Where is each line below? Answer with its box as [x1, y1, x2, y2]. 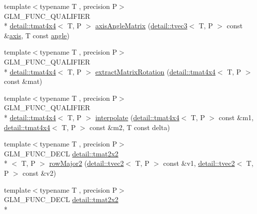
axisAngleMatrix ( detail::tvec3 [95, 20, 188, 31]
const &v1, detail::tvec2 [163, 158, 235, 168]
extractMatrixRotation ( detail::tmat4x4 [95, 66, 216, 76]
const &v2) [22, 167, 56, 178]
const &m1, [218, 112, 254, 122]
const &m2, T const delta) [89, 122, 170, 132]
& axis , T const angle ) [4, 30, 70, 40]
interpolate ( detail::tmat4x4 [95, 112, 180, 122]
